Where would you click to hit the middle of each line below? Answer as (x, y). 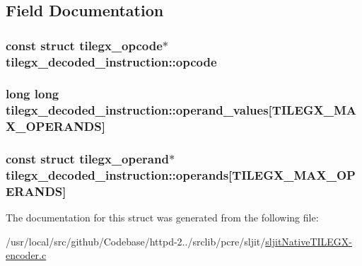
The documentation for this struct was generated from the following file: (162, 218)
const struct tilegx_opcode (84, 45)
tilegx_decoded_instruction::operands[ (119, 175)
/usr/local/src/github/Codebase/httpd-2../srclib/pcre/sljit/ (136, 241)
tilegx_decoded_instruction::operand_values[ (139, 110)
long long (33, 94)
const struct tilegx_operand (87, 159)
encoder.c (26, 255)
